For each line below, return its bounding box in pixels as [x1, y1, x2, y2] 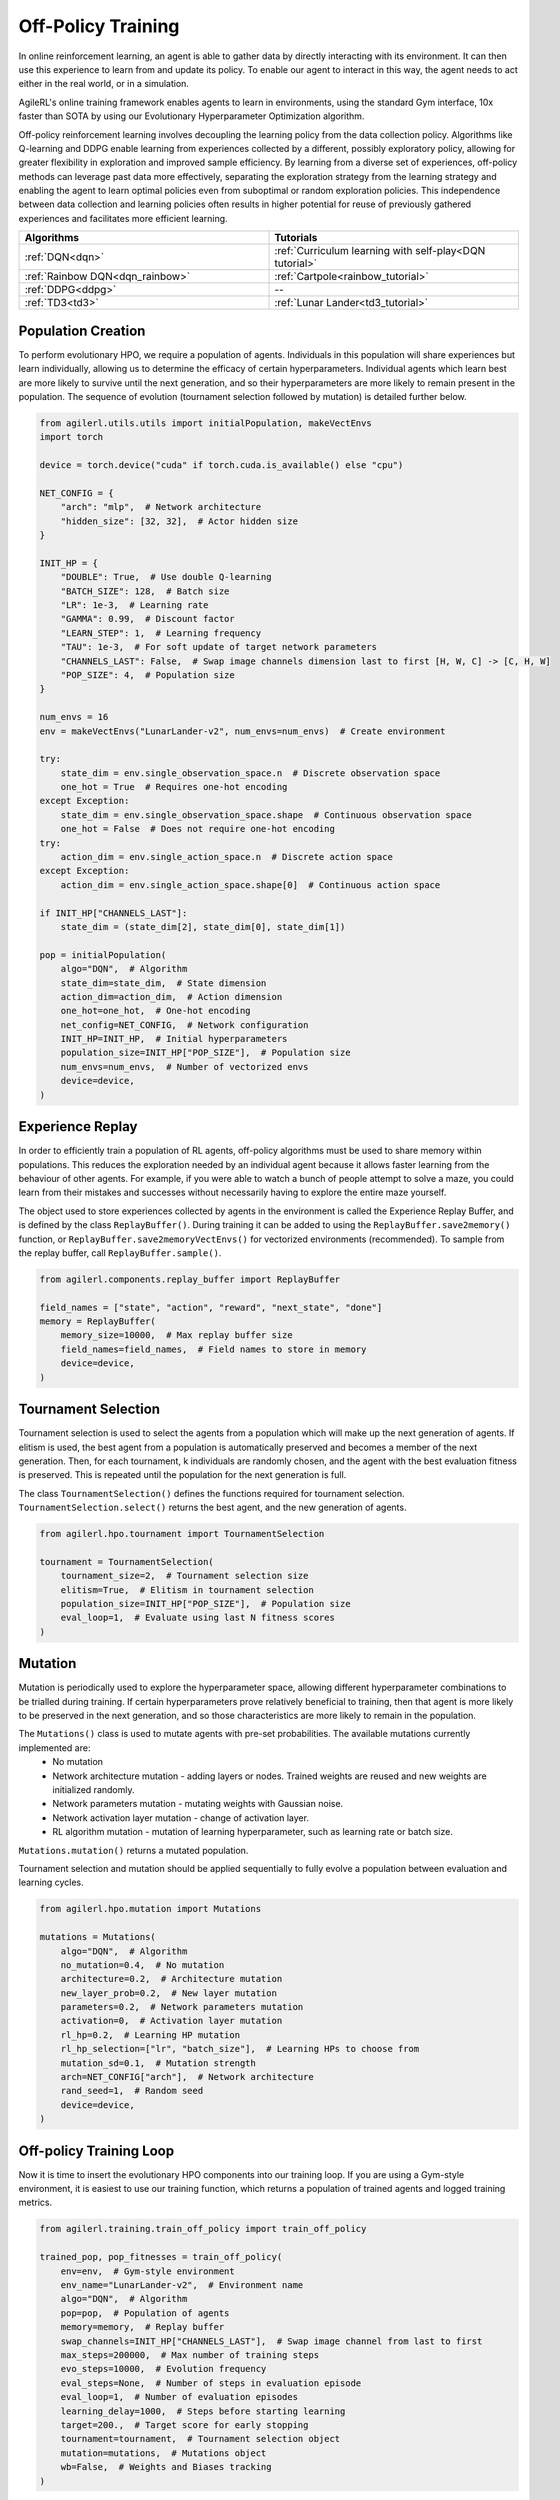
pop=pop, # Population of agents [60, 2307, 230, 2319]
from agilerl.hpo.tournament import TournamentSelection [39, 1528, 325, 1540]
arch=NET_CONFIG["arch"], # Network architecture [60, 2071, 314, 2083]
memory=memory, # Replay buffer [60, 2321, 225, 2333]
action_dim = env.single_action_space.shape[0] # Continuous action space [60, 879, 441, 890]
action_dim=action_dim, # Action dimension [60, 991, 283, 1002]
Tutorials [274, 231, 318, 245]
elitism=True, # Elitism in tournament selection [60, 1584, 314, 1595]
